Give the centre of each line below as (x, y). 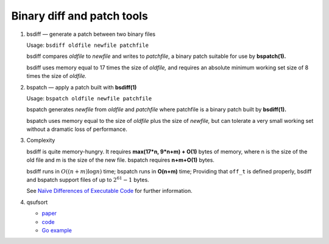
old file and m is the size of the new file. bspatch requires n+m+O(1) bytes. (120, 160)
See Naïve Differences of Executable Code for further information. (109, 191)
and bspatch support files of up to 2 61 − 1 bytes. (88, 180)
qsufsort (37, 202)
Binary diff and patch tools (80, 16)
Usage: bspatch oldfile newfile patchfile (89, 98)
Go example (57, 230)
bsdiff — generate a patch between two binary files (91, 34)
